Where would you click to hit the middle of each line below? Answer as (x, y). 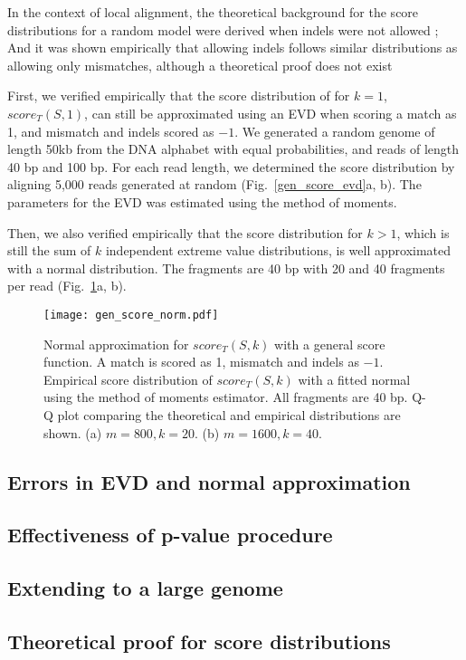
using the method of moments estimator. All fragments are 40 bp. (226, 397)
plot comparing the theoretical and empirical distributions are (229, 414)
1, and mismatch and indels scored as (111, 131)
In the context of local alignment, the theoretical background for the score (213, 12)
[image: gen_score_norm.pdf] (131, 315)
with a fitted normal (354, 379)
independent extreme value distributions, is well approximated (278, 250)
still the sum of (49, 250)
